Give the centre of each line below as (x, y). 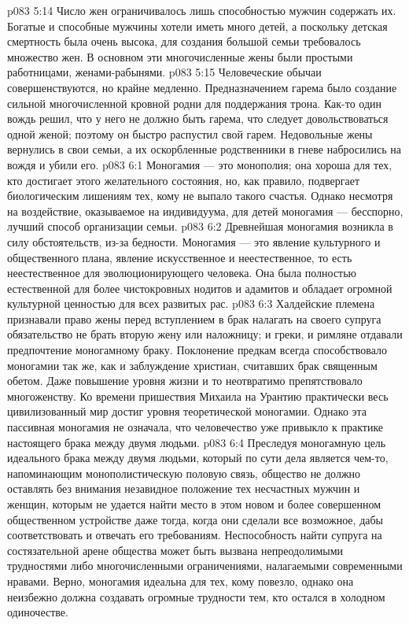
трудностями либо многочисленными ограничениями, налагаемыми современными (205, 566)
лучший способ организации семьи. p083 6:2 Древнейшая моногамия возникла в (200, 226)
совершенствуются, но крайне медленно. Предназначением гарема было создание (202, 87)
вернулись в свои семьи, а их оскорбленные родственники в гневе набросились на (204, 149)
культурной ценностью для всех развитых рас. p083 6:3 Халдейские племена (191, 303)
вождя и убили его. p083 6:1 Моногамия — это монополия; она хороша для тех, (200, 164)
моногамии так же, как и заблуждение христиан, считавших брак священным (192, 365)
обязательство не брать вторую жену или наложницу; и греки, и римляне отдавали (205, 334)
